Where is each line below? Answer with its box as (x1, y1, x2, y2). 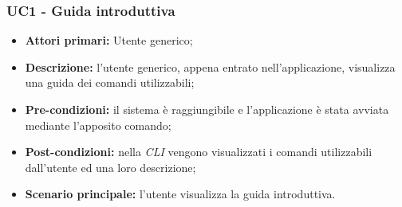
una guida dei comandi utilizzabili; (25, 74, 195, 91)
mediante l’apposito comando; (25, 116, 171, 133)
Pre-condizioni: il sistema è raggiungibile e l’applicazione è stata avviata (25, 101, 389, 117)
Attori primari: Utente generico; (25, 32, 193, 49)
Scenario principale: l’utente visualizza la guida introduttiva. (25, 186, 336, 202)
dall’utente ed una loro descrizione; (25, 158, 196, 175)
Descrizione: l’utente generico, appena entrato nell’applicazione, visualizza (25, 58, 396, 75)
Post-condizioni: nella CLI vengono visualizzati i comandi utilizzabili (25, 143, 372, 160)
